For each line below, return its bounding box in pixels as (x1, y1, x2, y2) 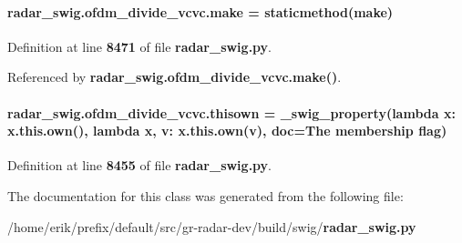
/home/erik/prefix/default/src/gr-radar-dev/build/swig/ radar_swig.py (7, 217, 416, 236)
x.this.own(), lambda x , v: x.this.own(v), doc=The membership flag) (7, 121, 447, 140)
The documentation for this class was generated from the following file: (7, 186, 404, 205)
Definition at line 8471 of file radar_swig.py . (7, 36, 272, 56)
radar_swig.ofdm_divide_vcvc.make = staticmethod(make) (7, 2, 394, 21)
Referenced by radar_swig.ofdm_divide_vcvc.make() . (7, 67, 342, 86)
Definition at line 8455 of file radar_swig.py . (7, 156, 272, 175)
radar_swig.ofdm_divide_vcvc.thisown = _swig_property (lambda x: (7, 103, 456, 122)
